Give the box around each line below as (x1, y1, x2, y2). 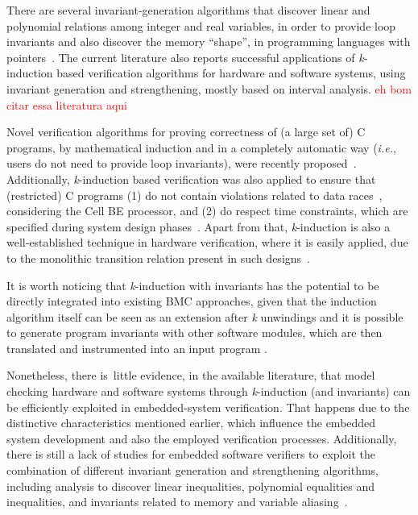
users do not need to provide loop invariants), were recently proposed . (6, 155, 357, 172)
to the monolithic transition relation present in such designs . (6, 249, 310, 266)
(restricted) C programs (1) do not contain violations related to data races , (6, 186, 383, 203)
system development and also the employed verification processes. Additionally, (6, 430, 397, 446)
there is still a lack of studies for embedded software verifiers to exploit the (6, 446, 375, 463)
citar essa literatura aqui (6, 96, 127, 113)
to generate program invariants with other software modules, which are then (6, 324, 383, 341)
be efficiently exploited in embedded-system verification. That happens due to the (6, 398, 410, 415)
